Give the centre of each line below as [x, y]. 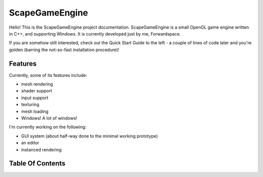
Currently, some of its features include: [48, 75]
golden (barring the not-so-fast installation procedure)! [64, 50]
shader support [37, 91]
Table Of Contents [37, 164]
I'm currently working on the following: [48, 127]
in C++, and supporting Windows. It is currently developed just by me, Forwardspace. [95, 34]
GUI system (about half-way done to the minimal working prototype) [90, 136]
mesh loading [35, 111]
